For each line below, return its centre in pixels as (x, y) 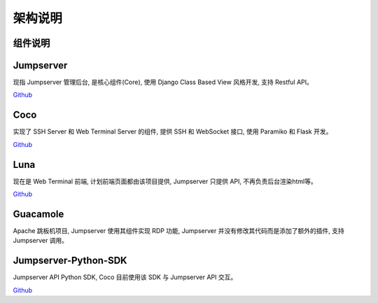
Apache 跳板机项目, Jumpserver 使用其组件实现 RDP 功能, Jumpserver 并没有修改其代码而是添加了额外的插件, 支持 (178, 230)
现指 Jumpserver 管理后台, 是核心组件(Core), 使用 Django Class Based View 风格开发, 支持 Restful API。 (163, 82)
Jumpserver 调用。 (41, 241)
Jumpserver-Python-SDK (70, 261)
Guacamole (38, 214)
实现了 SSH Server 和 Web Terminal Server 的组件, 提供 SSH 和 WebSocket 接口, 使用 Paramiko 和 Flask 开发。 (173, 132)
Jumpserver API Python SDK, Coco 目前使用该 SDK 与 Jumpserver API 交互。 (125, 277)
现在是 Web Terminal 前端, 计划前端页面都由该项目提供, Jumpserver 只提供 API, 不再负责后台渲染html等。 (165, 181)
